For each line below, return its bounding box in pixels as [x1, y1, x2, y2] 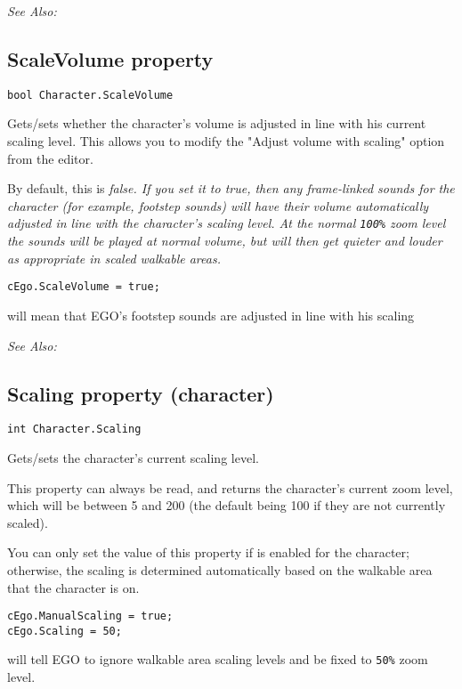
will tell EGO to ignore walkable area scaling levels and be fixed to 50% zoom [7, 650, 428, 669]
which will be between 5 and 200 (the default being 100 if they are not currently [7, 496, 446, 515]
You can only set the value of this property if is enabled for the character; [7, 543, 409, 562]
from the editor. [7, 149, 93, 167]
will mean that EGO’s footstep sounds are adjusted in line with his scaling [7, 305, 415, 324]
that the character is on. [7, 578, 140, 596]
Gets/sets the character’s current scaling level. [7, 448, 259, 466]
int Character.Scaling [7, 423, 142, 436]
